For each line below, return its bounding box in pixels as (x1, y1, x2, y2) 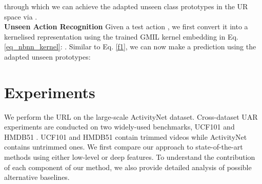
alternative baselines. (4, 172, 70, 182)
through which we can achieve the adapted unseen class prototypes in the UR (4, 1, 248, 11)
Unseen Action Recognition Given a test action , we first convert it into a (4, 21, 248, 32)
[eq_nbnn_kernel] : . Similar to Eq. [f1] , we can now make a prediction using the (4, 41, 256, 52)
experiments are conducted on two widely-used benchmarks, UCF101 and (4, 121, 235, 132)
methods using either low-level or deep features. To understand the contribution (4, 152, 255, 162)
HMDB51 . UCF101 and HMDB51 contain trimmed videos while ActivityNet (4, 131, 247, 142)
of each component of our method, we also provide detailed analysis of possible (4, 161, 252, 172)
